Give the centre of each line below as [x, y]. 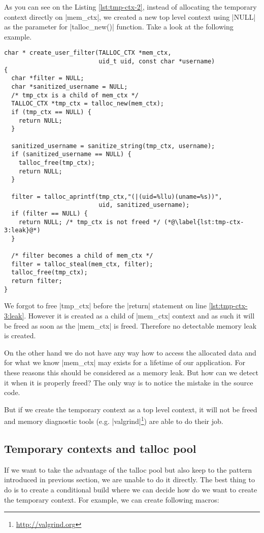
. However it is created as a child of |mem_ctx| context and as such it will [139, 315]
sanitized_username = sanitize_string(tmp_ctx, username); [113, 146]
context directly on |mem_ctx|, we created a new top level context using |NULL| [130, 16]
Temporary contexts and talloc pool [100, 448]
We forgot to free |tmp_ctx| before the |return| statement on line [105, 306]
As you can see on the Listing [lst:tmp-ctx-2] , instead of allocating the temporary [130, 7]
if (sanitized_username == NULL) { [71, 154]
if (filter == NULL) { [49, 213]
